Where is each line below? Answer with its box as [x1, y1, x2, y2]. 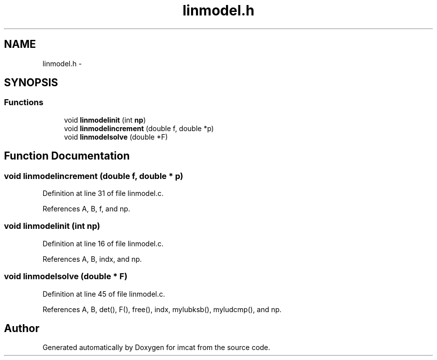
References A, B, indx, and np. [42, 254, 142, 263]
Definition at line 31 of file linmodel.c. [42, 189, 164, 198]
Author [4, 322, 39, 335]
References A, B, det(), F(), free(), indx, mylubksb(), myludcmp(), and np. [42, 305, 282, 314]
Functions [4, 97, 43, 108]
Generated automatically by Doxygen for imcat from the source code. [42, 343, 270, 352]
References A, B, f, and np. [42, 204, 130, 213]
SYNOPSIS [4, 76, 58, 89]
